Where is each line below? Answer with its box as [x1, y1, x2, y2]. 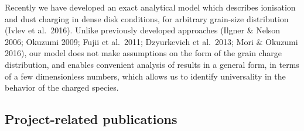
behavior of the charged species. [5, 81, 119, 94]
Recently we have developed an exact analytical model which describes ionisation [5, 1, 296, 13]
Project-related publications [5, 110, 177, 128]
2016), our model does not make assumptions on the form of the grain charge [5, 47, 282, 59]
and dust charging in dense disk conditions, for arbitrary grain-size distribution [5, 12, 289, 25]
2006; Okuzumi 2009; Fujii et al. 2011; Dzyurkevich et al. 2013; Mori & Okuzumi [5, 35, 298, 47]
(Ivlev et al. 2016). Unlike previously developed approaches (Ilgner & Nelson [5, 24, 281, 36]
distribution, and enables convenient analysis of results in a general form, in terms [5, 58, 299, 70]
